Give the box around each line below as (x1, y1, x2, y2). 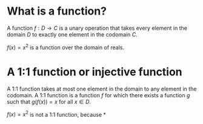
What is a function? (7, 4, 107, 18)
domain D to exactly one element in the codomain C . (7, 30, 138, 38)
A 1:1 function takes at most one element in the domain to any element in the (7, 85, 197, 92)
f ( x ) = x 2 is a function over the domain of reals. (7, 43, 125, 51)
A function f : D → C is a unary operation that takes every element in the (7, 24, 187, 32)
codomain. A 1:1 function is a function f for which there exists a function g (7, 91, 190, 98)
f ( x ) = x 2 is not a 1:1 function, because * (7, 109, 107, 118)
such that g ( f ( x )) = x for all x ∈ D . (7, 98, 92, 105)
